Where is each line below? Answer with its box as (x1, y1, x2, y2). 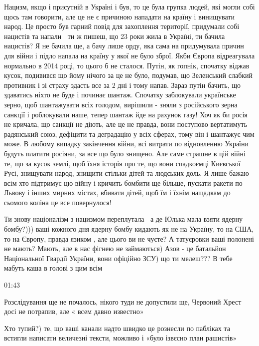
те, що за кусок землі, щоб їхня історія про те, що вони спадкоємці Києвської (4, 158, 241, 168)
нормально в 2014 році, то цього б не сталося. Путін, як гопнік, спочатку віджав (4, 60, 250, 70)
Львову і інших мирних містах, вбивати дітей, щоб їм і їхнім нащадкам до (4, 187, 231, 198)
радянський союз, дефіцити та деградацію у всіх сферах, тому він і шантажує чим (4, 128, 255, 139)
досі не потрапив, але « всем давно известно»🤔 (4, 306, 146, 317)
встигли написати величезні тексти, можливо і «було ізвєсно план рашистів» (4, 333, 237, 343)
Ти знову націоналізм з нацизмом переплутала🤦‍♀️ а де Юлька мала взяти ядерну (4, 214, 243, 224)
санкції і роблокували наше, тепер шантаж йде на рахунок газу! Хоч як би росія (4, 109, 248, 119)
